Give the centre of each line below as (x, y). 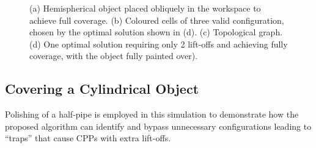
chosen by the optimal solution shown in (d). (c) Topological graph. (156, 32)
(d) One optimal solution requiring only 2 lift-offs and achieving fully (159, 44)
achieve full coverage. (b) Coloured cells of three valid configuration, (157, 20)
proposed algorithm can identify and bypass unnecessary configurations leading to (158, 126)
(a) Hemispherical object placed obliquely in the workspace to (145, 8)
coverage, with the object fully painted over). (114, 56)
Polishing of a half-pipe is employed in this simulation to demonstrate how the (152, 114)
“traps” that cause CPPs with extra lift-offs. (88, 138)
